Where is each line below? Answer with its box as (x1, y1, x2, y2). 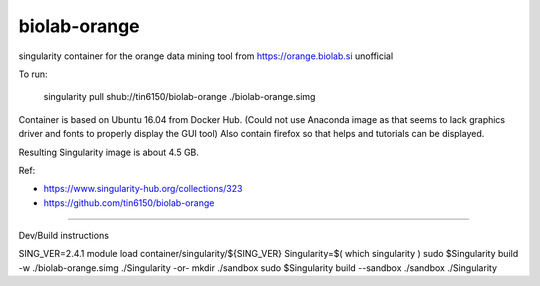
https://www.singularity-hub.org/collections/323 (43, 183, 243, 195)
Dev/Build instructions (18, 230, 110, 242)
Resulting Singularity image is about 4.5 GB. (18, 146, 200, 158)
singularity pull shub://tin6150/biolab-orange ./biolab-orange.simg (43, 91, 316, 103)
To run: (18, 68, 49, 80)
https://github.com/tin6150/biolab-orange (43, 196, 215, 209)
